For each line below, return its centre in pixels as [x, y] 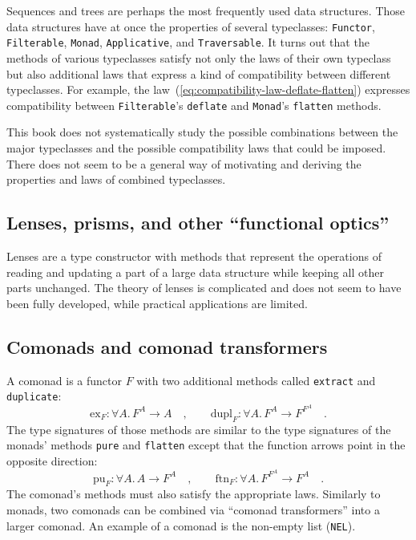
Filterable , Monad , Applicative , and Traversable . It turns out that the [188, 42]
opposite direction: [52, 460]
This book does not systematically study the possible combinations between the [202, 132]
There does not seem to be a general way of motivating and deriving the [184, 163]
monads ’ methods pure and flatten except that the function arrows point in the [206, 445]
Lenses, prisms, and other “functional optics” [198, 223]
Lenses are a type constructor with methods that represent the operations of [194, 256]
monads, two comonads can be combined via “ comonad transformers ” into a [193, 509]
